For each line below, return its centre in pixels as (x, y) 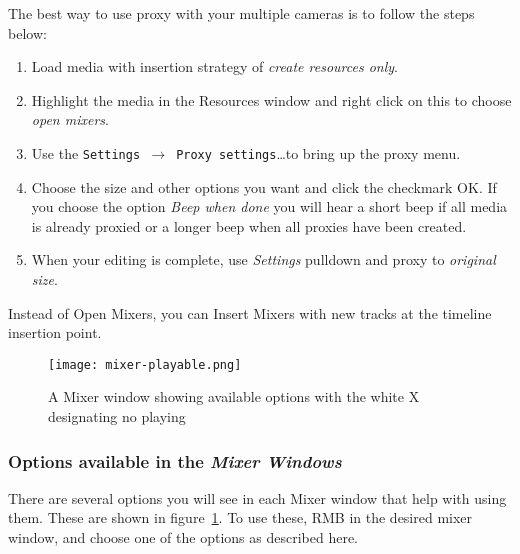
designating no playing (117, 416)
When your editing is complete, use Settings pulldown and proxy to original (263, 259)
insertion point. (55, 332)
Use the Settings (86, 152)
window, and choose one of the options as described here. (183, 537)
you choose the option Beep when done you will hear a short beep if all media (269, 206)
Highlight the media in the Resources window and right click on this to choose (271, 99)
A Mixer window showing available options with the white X (234, 396)
